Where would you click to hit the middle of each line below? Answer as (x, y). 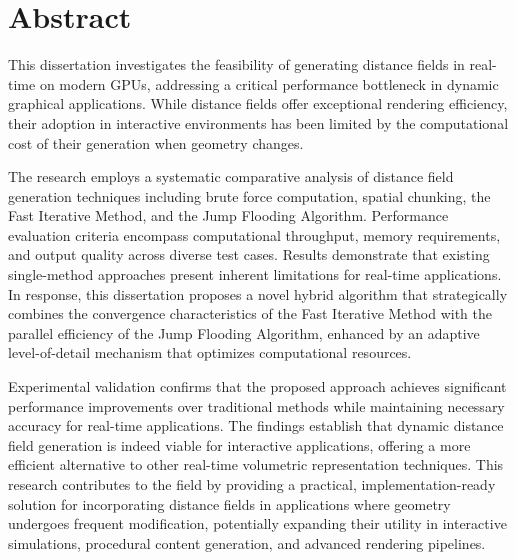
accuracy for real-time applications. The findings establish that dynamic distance (256, 425)
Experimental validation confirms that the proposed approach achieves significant (257, 386)
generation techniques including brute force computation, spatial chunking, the (249, 195)
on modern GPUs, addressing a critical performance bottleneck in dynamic (269, 83)
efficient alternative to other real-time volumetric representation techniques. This (256, 464)
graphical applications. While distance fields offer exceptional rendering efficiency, (258, 103)
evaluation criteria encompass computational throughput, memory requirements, (254, 234)
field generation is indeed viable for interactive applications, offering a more (239, 444)
